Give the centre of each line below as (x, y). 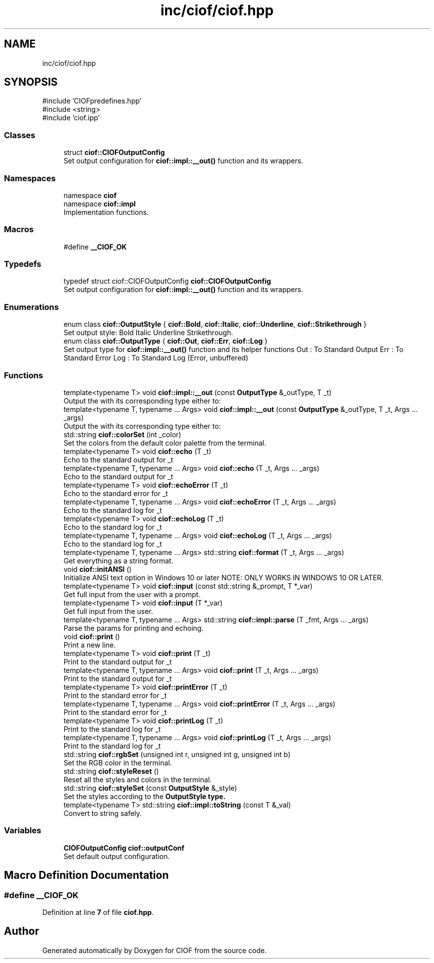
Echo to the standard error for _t (116, 493)
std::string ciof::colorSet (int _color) (122, 434)
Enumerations (31, 307)
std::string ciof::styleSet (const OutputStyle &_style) (150, 788)
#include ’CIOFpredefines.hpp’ (92, 101)
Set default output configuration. (117, 856)
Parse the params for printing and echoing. (134, 628)
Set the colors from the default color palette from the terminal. (165, 443)
